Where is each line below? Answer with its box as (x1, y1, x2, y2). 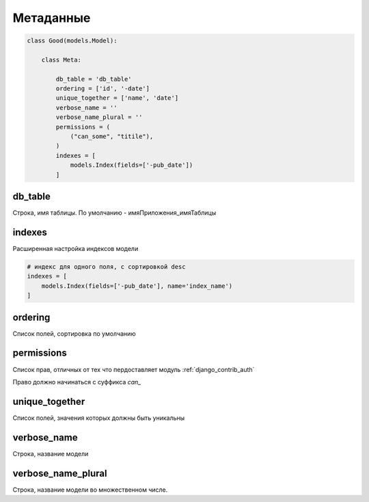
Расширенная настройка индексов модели (12, 245, 139, 253)
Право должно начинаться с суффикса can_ (12, 378, 141, 386)
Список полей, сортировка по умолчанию (12, 329, 136, 338)
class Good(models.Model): (27, 37, 118, 44)
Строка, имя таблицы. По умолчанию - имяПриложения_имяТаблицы (12, 209, 217, 217)
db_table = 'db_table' (55, 75, 133, 83)
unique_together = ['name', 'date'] (55, 94, 179, 102)
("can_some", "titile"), (70, 133, 154, 140)
